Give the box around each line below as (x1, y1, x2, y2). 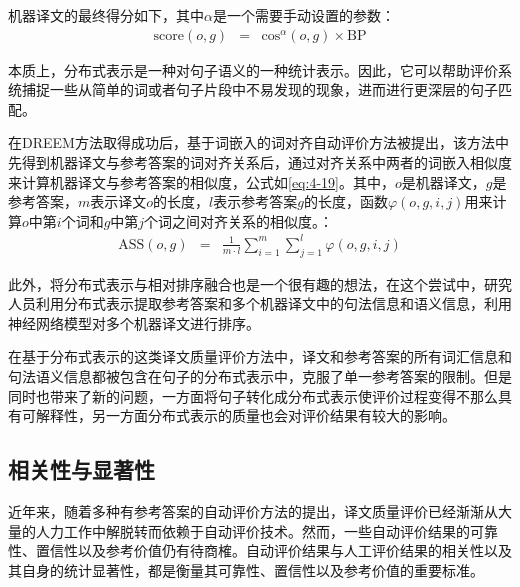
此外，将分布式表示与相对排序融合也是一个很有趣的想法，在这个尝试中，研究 (8, 273, 512, 294)
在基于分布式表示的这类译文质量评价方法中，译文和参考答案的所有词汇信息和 (8, 346, 512, 367)
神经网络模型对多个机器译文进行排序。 (8, 312, 260, 333)
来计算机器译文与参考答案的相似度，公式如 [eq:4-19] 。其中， (8, 171, 395, 192)
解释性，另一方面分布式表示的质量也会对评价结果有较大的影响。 (35, 405, 456, 426)
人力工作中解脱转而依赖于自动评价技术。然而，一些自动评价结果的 (35, 520, 470, 541)
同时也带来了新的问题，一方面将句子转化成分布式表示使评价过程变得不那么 (8, 385, 498, 406)
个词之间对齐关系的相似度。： (144, 210, 334, 231)
